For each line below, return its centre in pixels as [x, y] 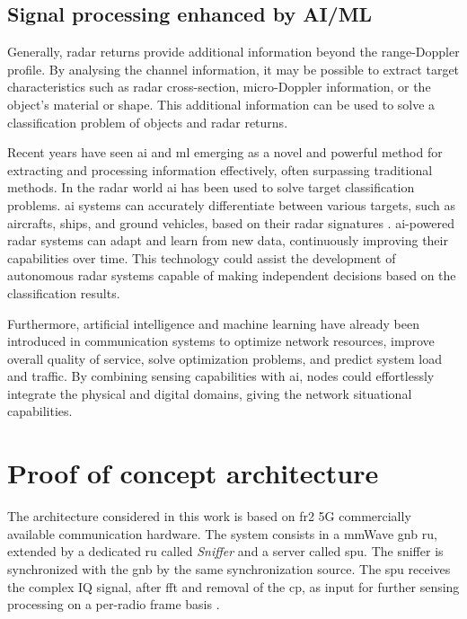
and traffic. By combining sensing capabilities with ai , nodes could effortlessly [221, 376]
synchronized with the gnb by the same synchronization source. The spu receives [229, 568]
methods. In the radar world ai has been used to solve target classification [211, 187]
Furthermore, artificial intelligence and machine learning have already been [213, 323]
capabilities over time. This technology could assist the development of [202, 257]
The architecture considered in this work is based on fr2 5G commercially [209, 516]
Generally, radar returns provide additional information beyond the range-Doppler [233, 52]
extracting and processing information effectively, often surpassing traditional [220, 169]
